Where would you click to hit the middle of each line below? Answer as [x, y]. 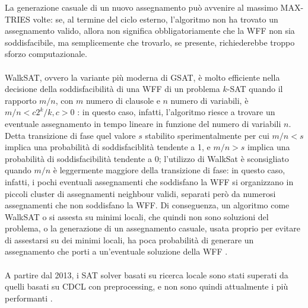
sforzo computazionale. [46, 54]
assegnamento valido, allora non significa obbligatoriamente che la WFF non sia [150, 31]
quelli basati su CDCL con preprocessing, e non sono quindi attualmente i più [147, 286]
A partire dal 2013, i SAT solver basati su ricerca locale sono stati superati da [147, 274]
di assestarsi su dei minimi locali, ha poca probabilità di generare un [129, 239]
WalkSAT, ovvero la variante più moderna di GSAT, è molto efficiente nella [142, 77]
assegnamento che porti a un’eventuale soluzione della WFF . [116, 251]
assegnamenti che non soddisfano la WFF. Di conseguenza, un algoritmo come [147, 205]
